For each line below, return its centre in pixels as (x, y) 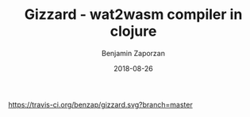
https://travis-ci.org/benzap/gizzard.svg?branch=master (100, 104)
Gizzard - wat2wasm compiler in (133, 15)
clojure (133, 31)
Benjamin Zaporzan (133, 53)
